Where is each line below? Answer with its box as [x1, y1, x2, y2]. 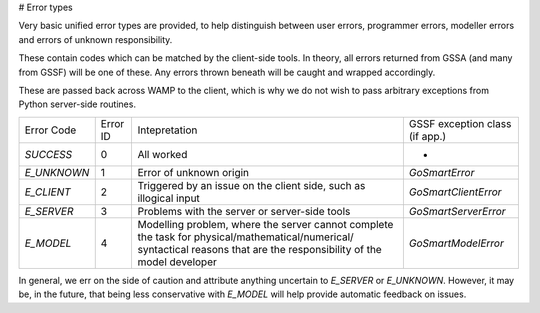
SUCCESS [24, 147, 73, 161]
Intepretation [137, 123, 198, 137]
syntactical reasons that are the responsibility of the [137, 242, 382, 256]
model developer [137, 255, 217, 269]
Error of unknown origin [137, 165, 250, 179]
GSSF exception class [408, 116, 512, 130]
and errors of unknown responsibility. [18, 33, 173, 45]
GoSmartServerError [408, 204, 506, 218]
